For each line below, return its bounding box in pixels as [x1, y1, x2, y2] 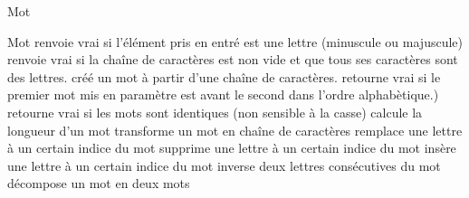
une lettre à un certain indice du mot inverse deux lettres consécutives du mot [7, 156, 441, 174]
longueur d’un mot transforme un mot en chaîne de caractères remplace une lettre [7, 120, 463, 139]
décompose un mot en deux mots [7, 174, 190, 193]
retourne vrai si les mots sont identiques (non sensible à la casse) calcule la [7, 102, 423, 121]
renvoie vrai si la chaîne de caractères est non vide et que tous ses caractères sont [7, 50, 458, 69]
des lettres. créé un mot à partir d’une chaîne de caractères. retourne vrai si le [7, 67, 441, 86]
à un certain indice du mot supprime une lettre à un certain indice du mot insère [7, 138, 456, 157]
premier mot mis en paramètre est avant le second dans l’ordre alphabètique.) [7, 85, 439, 104]
